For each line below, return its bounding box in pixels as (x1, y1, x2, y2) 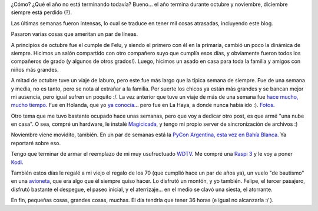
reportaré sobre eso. (11, 139, 61, 146)
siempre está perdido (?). (11, 9, 72, 16)
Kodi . (11, 159, 24, 166)
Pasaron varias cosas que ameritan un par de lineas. (11, 31, 138, 38)
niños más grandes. (11, 66, 59, 73)
